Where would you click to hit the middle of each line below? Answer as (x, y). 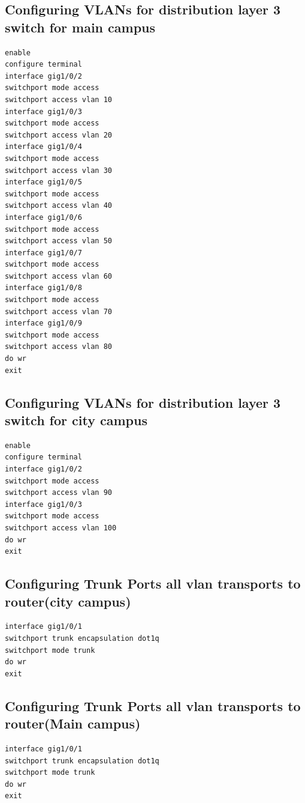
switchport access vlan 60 (58, 276)
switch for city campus (76, 420)
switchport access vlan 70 (58, 311)
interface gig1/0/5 (43, 182)
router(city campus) (68, 601)
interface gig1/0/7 (43, 253)
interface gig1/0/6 (43, 217)
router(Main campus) (73, 723)
